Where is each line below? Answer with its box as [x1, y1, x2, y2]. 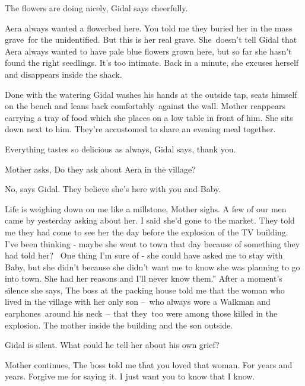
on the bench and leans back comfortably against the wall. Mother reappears [5, 100, 285, 112]
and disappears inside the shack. [5, 68, 122, 80]
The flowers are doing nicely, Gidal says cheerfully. [5, 2, 188, 14]
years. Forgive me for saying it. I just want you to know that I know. [5, 370, 255, 382]
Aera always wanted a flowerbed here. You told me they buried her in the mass [5, 21, 293, 34]
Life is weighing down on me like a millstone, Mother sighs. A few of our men [5, 202, 287, 215]
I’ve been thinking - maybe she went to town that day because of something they [5, 237, 300, 250]
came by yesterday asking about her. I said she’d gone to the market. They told [5, 214, 295, 227]
